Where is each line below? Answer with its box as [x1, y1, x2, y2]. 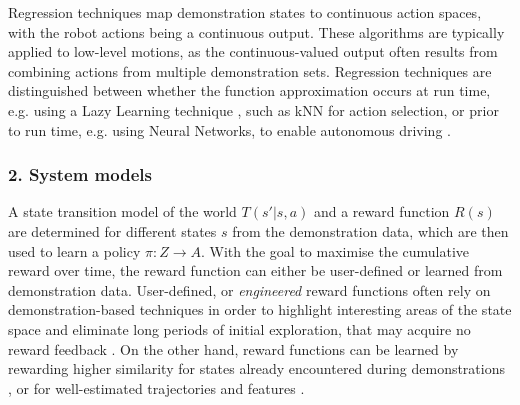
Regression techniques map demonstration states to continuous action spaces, [8, 2, 482, 22]
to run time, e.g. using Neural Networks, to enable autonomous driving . [8, 119, 451, 140]
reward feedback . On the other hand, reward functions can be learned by [8, 338, 459, 359]
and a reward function [313, 201, 450, 222]
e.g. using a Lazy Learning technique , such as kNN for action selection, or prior [8, 99, 499, 120]
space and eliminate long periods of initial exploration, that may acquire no [8, 318, 471, 339]
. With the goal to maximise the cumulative [201, 240, 470, 261]
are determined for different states [8, 220, 217, 241]
